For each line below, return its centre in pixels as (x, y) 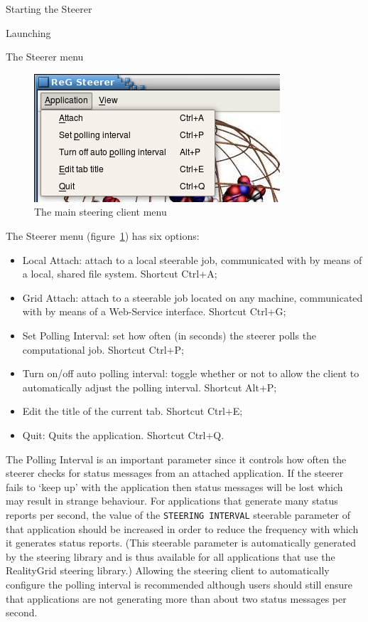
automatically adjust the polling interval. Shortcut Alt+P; (150, 387)
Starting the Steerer (49, 9)
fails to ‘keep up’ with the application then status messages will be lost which (174, 486)
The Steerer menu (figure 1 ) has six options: (103, 235)
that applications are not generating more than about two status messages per (176, 598)
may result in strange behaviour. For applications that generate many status (172, 501)
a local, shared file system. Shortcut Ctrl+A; (120, 274)
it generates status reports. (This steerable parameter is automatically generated (181, 543)
